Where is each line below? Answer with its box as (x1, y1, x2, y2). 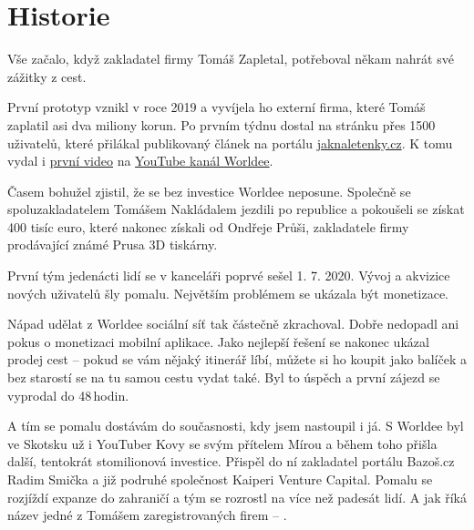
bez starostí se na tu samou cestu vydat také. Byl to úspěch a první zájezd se (7, 368, 440, 387)
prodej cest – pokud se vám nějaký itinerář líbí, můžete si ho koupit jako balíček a (7, 350, 467, 369)
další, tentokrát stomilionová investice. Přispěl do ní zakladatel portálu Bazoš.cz (7, 452, 455, 471)
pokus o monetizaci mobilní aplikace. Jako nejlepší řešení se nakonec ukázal (7, 331, 429, 351)
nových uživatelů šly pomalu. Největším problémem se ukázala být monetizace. (7, 283, 449, 302)
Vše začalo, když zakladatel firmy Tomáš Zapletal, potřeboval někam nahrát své (7, 49, 454, 68)
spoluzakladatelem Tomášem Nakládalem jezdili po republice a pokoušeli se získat (7, 199, 465, 219)
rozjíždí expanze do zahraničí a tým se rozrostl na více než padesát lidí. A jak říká (7, 487, 468, 506)
